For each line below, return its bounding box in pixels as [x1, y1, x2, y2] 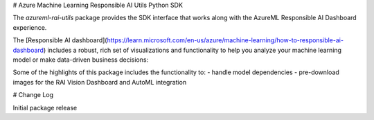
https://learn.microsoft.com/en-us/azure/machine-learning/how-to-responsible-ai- [107, 36, 344, 44]
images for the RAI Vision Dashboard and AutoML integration [12, 78, 187, 86]
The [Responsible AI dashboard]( [12, 36, 107, 44]
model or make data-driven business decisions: [12, 55, 149, 64]
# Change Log [12, 91, 54, 99]
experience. [12, 23, 47, 31]
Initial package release [12, 103, 78, 112]
